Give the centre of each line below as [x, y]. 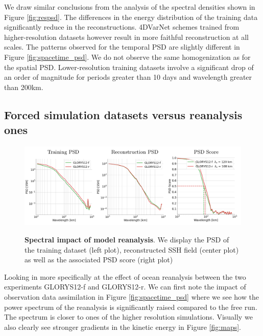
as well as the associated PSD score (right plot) [99, 260]
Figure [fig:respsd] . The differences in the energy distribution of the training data [131, 17]
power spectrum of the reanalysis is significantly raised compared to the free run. [131, 307]
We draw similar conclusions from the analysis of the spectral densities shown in [130, 7]
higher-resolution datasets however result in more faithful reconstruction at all [127, 37]
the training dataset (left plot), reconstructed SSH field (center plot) [132, 249]
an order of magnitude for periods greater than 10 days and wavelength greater [128, 77]
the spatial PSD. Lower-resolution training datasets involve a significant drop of [129, 67]
